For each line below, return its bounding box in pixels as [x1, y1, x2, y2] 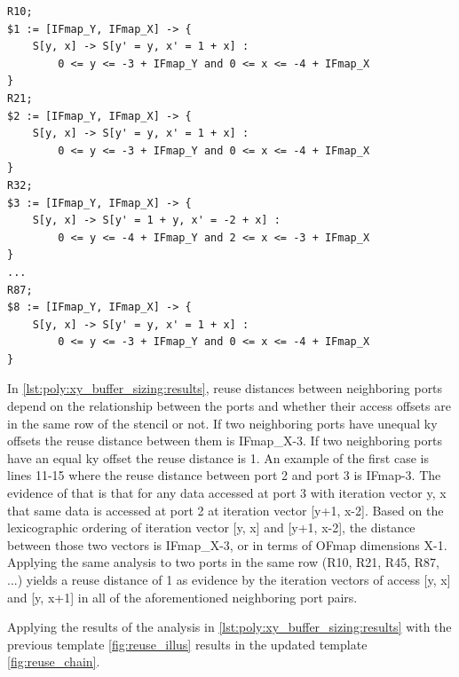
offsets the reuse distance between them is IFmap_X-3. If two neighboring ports [7, 431, 442, 450]
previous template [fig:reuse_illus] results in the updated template [7, 634, 368, 653]
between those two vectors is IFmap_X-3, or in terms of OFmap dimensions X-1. [7, 535, 447, 554]
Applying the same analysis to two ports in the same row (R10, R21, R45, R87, [7, 553, 439, 571]
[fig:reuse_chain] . [7, 652, 100, 671]
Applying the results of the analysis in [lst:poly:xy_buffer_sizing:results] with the [7, 618, 452, 636]
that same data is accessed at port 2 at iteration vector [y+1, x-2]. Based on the [7, 500, 444, 519]
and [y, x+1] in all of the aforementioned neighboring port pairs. [7, 587, 358, 606]
